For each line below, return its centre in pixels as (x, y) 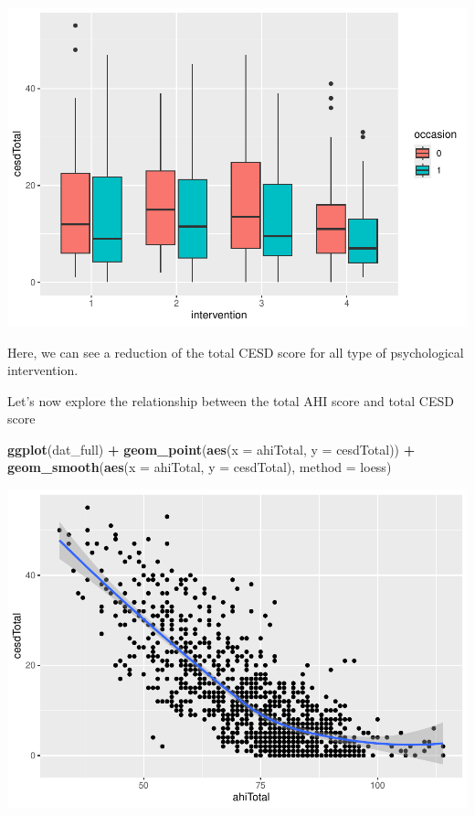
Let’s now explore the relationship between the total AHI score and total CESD (231, 400)
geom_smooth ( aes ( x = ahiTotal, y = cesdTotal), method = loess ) (200, 467)
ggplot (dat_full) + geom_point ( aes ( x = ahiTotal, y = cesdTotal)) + (211, 449)
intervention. (43, 370)
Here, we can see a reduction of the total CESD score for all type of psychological (236, 352)
